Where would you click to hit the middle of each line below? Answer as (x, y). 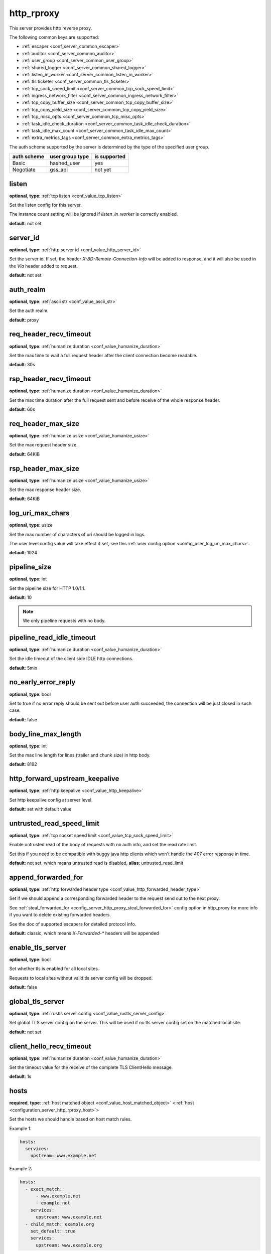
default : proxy (24, 320)
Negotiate (24, 170)
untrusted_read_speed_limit (54, 823)
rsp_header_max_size (44, 468)
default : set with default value (40, 809)
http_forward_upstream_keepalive (64, 779)
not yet (103, 170)
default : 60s (22, 409)
